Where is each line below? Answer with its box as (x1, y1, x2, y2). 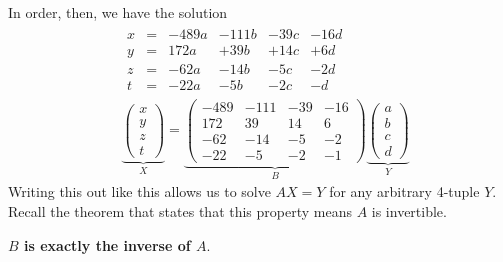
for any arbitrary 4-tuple (329, 181, 480, 202)
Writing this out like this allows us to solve (8, 181, 271, 202)
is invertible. (371, 201, 447, 221)
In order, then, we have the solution (8, 2, 228, 22)
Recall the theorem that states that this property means (8, 201, 352, 221)
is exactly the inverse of (24, 234, 191, 255)
